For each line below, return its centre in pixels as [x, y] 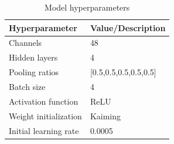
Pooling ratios [34, 72]
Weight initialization [45, 115]
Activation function [44, 101]
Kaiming [105, 115]
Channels [25, 43]
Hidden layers [33, 57]
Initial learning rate [44, 130]
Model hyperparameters [87, 7]
